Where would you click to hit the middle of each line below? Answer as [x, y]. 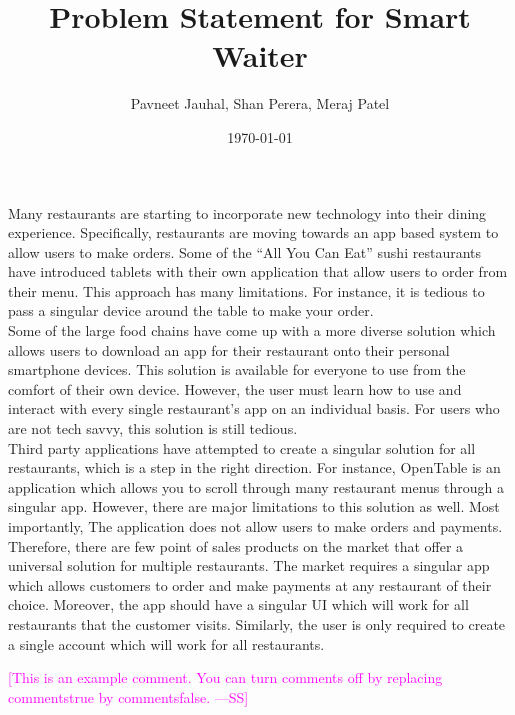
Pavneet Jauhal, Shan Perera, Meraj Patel [260, 103]
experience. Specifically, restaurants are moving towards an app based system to [253, 232]
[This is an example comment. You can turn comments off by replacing [225, 677]
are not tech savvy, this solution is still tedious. [153, 428]
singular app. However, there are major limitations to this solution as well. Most [254, 506]
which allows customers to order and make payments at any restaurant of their [250, 584]
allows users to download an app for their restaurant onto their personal [229, 349]
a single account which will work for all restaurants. [166, 643]
